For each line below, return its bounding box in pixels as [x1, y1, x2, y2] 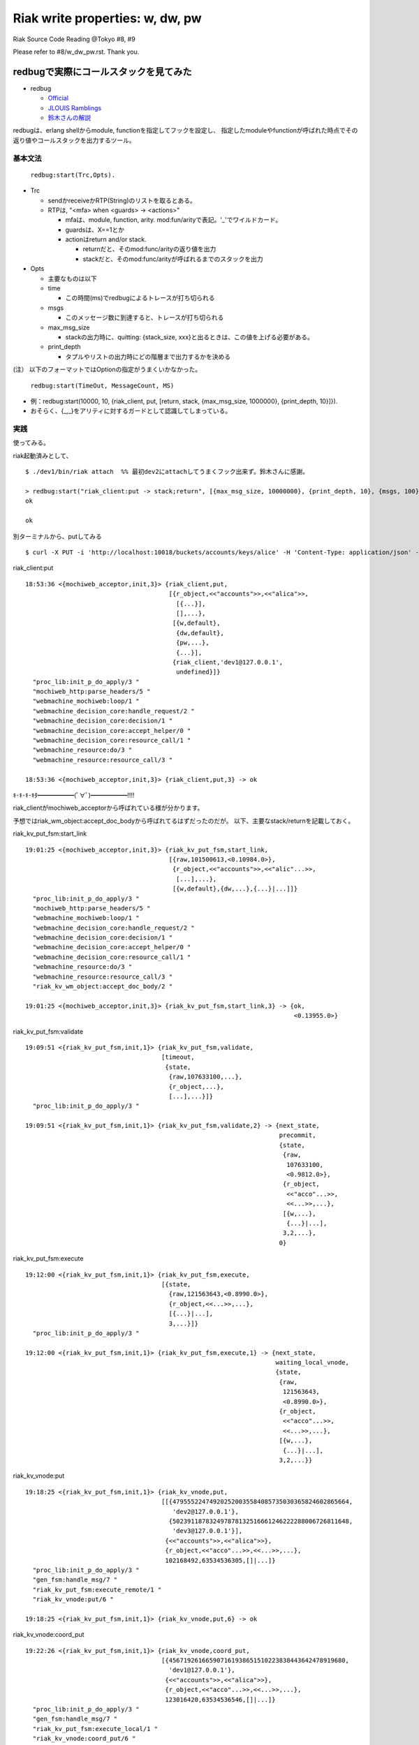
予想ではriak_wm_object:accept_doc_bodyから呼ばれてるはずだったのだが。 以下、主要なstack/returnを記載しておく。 [13, 817, 355, 825]
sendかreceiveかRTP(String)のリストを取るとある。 [47, 196, 197, 205]
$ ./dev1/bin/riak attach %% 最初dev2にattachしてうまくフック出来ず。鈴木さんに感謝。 [25, 468, 309, 476]
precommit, [279, 1131, 316, 1139]
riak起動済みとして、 [13, 451, 73, 460]
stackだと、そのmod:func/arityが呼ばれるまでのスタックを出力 [82, 255, 263, 263]
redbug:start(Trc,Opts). [30, 171, 115, 179]
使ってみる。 [13, 438, 50, 447]
